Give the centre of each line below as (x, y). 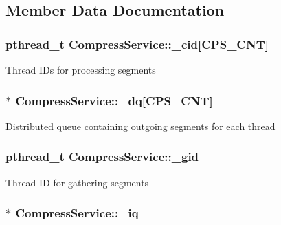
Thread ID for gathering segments (77, 182)
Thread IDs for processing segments (81, 69)
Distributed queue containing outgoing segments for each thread (140, 126)
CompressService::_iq (77, 213)
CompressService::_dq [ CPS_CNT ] (114, 100)
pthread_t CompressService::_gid (102, 157)
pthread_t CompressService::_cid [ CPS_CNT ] (137, 44)
